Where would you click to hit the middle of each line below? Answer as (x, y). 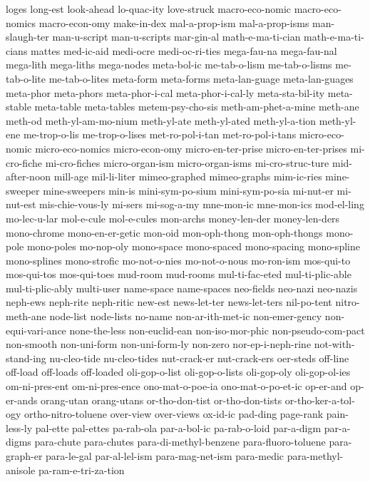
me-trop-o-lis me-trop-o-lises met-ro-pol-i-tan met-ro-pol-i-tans (160, 134)
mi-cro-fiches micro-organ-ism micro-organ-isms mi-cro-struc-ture (187, 162)
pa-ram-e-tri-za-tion (81, 470)
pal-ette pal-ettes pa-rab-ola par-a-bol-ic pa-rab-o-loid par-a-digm (178, 427)
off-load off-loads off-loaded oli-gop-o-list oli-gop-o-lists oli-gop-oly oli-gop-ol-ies (178, 372)
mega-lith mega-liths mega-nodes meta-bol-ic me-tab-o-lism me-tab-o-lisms (169, 65)
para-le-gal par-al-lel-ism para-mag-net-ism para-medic (165, 456)
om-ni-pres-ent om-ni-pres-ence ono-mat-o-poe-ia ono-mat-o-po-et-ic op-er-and (176, 386)
